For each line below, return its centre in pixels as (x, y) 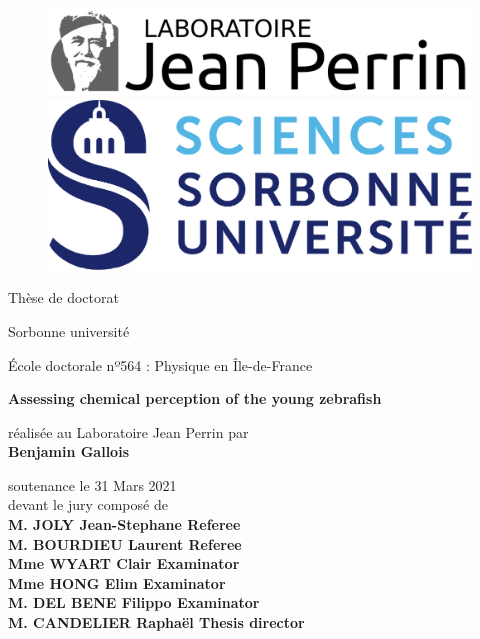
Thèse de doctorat (63, 297)
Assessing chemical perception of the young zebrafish (195, 398)
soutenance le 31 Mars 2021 (92, 484)
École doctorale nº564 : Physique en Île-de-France (160, 364)
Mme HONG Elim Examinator (117, 582)
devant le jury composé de (88, 504)
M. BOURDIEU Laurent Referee (125, 543)
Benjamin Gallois (68, 451)
